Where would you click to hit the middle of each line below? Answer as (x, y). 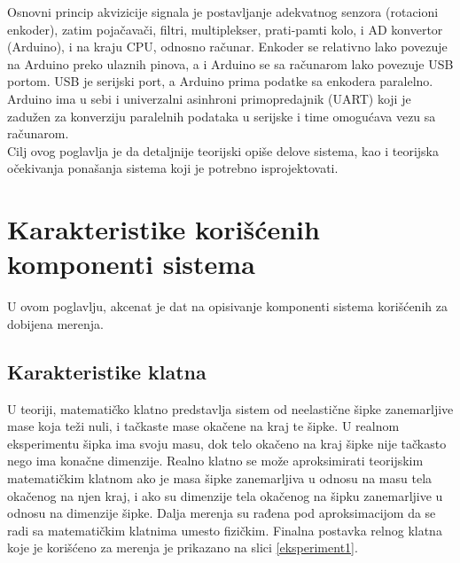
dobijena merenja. (55, 323)
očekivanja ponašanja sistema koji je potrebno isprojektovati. (173, 168)
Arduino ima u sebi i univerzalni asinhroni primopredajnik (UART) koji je (209, 98)
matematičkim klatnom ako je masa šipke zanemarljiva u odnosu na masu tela (220, 478)
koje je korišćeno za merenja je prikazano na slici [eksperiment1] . (183, 547)
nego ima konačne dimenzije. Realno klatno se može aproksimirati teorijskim (215, 461)
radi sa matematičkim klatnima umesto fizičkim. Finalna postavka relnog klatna (225, 530)
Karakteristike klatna (107, 371)
